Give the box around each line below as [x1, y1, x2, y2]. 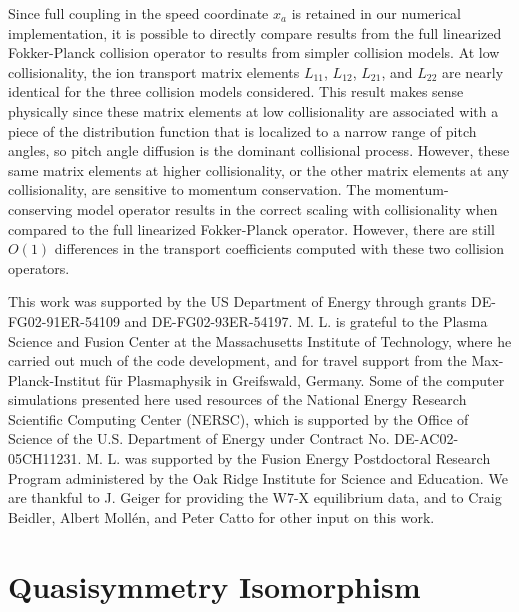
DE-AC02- [394, 428, 459, 449]
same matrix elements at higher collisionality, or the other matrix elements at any [8, 159, 509, 180]
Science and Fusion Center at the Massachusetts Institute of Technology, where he [8, 330, 512, 351]
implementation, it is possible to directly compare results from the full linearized [8, 22, 502, 43]
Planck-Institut [8, 369, 101, 390]
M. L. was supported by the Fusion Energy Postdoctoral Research [86, 448, 491, 469]
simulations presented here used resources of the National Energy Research [8, 389, 467, 410]
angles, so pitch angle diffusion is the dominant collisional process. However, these [8, 140, 510, 161]
